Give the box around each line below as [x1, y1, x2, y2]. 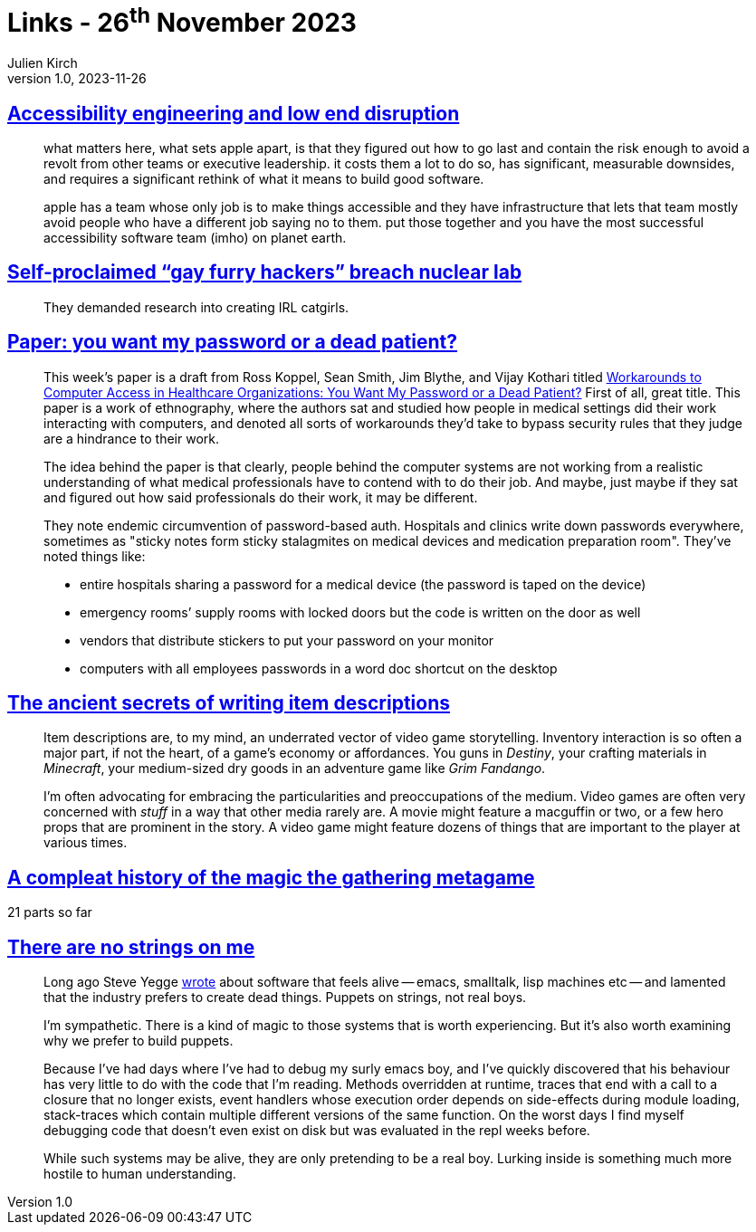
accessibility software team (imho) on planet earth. [43, 229, 347, 245]
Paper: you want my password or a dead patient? [7, 330, 457, 354]
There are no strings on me [7, 935, 255, 959]
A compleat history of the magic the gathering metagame [7, 865, 535, 889]
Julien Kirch [7, 55, 78, 72]
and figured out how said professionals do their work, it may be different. [43, 489, 478, 505]
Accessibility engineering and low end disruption [7, 101, 460, 125]
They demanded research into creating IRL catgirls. [43, 299, 349, 315]
